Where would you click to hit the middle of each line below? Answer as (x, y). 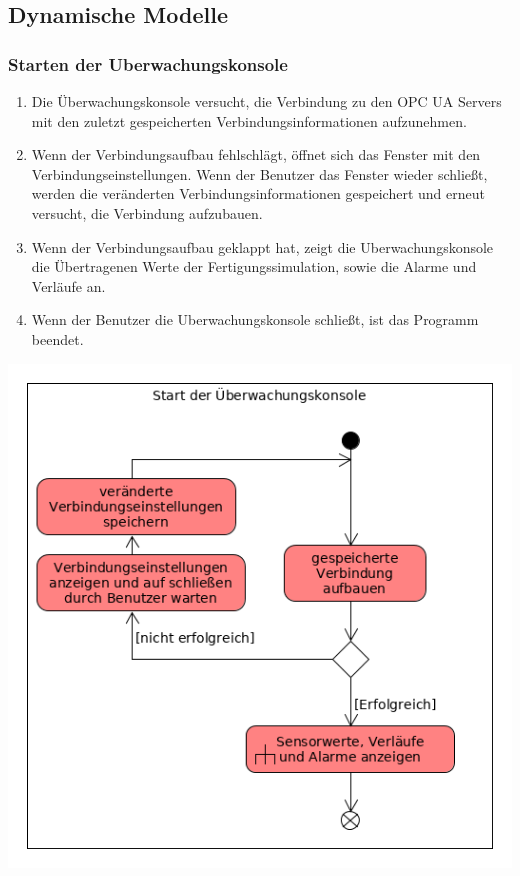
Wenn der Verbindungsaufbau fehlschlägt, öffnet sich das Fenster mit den (256, 154)
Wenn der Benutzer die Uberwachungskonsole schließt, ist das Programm (255, 319)
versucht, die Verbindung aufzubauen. (147, 212)
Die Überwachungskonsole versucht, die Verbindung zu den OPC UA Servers (266, 101)
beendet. (57, 338)
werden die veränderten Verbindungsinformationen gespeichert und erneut (258, 193)
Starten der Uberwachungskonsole (148, 63)
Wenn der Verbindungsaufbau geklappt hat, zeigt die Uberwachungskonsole (262, 246)
